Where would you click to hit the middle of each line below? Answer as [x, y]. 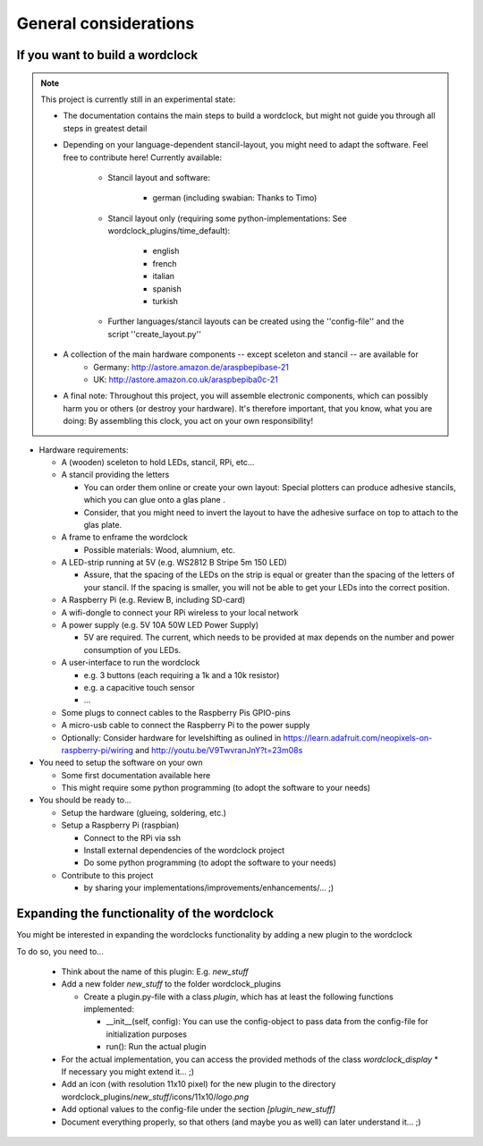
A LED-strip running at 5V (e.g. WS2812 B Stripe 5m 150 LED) [174, 563]
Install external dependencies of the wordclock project [184, 851]
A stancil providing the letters [115, 475]
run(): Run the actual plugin [156, 1047]
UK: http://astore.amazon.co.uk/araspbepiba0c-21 [186, 379]
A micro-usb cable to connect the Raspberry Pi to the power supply [186, 726]
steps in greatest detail [105, 128]
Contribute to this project [107, 875]
